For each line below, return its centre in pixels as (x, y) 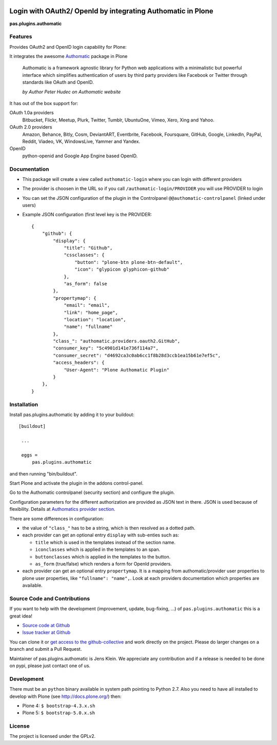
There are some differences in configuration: (57, 519)
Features (21, 37)
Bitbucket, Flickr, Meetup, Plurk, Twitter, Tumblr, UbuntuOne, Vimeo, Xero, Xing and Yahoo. (118, 120)
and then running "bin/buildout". (43, 473)
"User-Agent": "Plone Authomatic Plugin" (116, 370)
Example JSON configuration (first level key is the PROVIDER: (87, 215)
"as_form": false (86, 284)
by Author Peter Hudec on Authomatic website (72, 92)
